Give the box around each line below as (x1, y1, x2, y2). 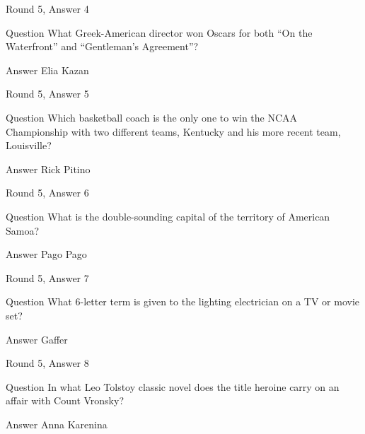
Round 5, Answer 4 (6, 1, 89, 16)
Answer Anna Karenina (6, 416, 108, 431)
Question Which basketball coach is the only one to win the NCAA (6, 110, 298, 124)
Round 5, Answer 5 (6, 86, 89, 101)
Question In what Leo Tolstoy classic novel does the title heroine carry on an (6, 379, 340, 394)
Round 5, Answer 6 (6, 185, 89, 200)
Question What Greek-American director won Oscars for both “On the (6, 25, 313, 40)
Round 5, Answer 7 (6, 270, 89, 285)
